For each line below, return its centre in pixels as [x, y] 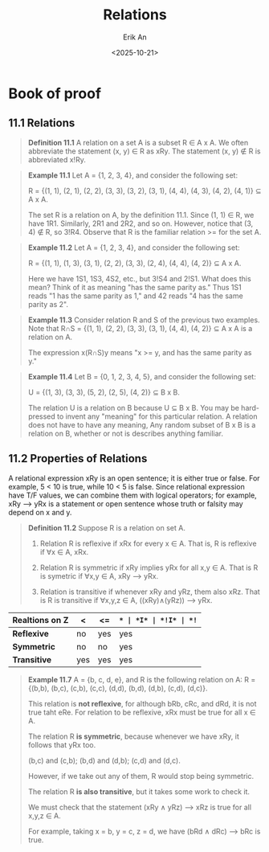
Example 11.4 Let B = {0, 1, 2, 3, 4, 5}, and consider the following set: [142, 376]
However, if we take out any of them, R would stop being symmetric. [141, 776]
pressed [42, 416]
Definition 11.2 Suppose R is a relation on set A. [107, 527]
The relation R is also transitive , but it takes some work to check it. [139, 791]
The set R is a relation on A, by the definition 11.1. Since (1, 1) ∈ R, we [141, 215]
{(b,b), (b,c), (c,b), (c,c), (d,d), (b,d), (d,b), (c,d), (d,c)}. [118, 688]
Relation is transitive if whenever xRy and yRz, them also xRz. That [150, 592]
